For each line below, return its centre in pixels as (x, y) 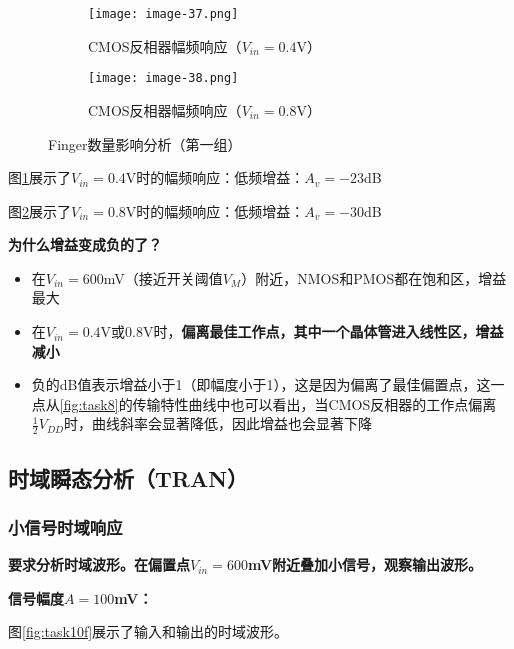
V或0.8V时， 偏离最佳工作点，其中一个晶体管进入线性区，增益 (302, 331)
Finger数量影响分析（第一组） (145, 143)
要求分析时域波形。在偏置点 (99, 564)
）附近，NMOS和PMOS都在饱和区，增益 (374, 277)
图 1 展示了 (39, 177)
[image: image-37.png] (163, 14)
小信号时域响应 (65, 526)
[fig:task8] (89, 403)
